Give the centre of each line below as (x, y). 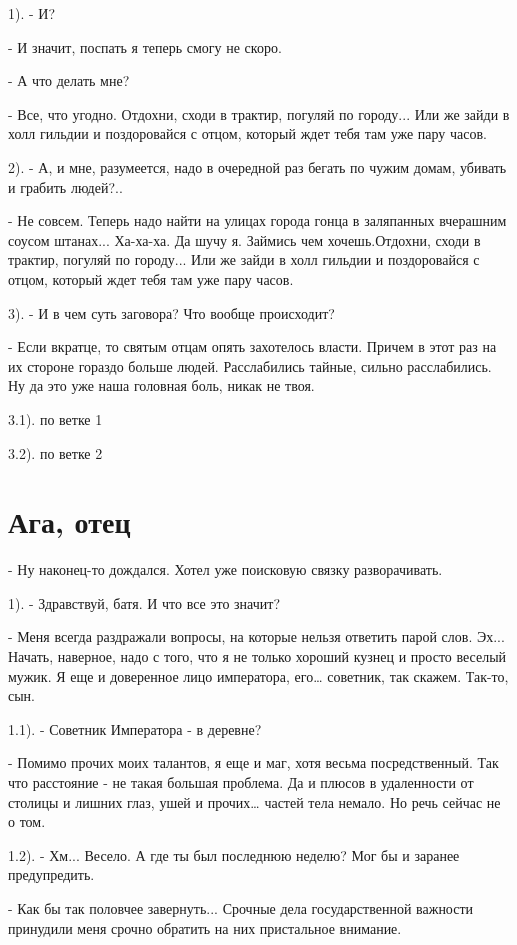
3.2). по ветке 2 (55, 452)
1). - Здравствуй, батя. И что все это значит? (144, 602)
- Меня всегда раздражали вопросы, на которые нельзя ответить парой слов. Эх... (256, 636)
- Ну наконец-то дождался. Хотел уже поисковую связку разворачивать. (225, 569)
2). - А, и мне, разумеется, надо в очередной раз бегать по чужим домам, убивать (257, 166)
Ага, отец (69, 521)
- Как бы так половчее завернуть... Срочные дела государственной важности (241, 907)
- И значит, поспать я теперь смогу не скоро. (145, 46)
